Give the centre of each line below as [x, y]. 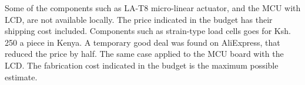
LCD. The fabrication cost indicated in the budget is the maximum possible [142, 65]
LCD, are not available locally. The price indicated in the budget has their [139, 19]
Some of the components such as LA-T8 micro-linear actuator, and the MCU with [153, 8]
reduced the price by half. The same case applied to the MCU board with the [144, 54]
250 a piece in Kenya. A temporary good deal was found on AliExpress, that [143, 42]
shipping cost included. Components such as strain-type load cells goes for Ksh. [148, 31]
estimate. [21, 76]
